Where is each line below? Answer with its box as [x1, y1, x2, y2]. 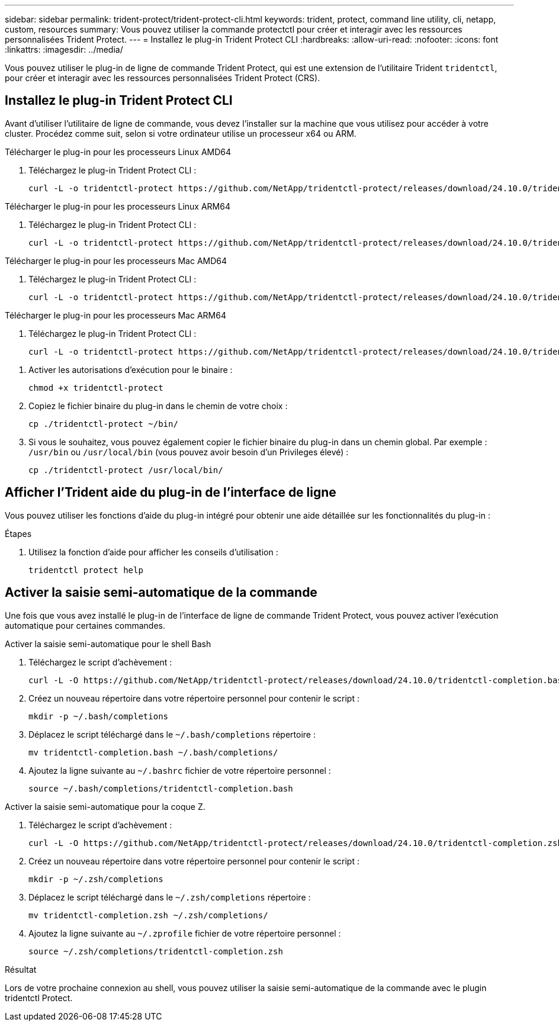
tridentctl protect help [28, 565, 143, 575]
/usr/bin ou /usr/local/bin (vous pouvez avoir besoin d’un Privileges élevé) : [28, 446, 349, 457]
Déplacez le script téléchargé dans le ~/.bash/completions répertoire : [28, 729, 316, 739]
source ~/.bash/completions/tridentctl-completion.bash [28, 783, 293, 793]
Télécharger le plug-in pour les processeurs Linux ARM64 [5, 201, 230, 211]
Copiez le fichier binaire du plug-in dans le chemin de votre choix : [28, 400, 288, 411]
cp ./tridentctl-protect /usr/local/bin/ [28, 465, 223, 475]
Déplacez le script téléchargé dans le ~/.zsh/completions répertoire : [28, 892, 311, 902]
